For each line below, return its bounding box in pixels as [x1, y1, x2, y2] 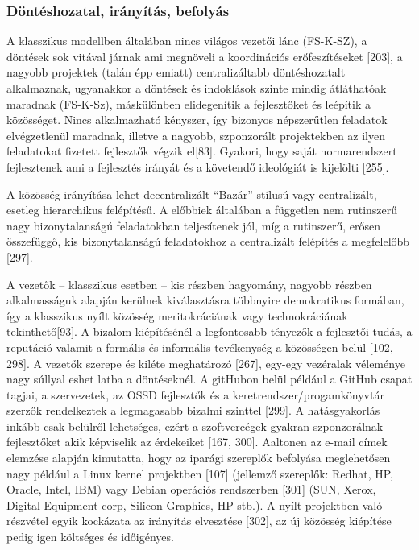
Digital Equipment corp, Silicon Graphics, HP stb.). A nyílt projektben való [6, 496, 383, 513]
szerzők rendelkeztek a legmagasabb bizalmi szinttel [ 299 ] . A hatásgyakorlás [6, 402, 380, 419]
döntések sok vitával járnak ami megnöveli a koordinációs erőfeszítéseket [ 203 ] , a [6, 48, 403, 64]
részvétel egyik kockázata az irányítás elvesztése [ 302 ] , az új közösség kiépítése [6, 512, 392, 529]
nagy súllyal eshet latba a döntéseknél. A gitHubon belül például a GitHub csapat [6, 370, 413, 387]
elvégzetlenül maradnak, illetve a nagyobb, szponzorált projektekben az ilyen [6, 126, 385, 143]
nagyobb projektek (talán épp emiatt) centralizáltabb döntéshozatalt [6, 64, 346, 81]
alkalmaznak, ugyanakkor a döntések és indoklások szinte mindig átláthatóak [6, 80, 387, 96]
